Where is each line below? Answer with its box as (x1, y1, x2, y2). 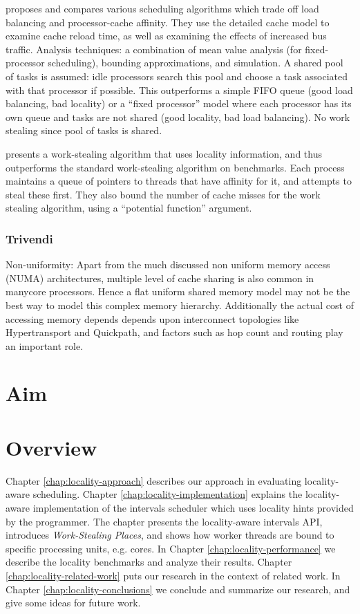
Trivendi (6, 230, 53, 247)
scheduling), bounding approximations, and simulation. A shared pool (48, 55, 343, 70)
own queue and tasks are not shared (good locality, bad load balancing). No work (6, 109, 350, 124)
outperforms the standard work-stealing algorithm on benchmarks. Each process (6, 160, 345, 174)
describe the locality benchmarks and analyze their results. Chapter (6, 555, 292, 569)
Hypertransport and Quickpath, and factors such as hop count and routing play (6, 325, 343, 339)
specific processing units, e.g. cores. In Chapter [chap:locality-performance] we (6, 541, 336, 555)
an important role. (6, 338, 84, 353)
